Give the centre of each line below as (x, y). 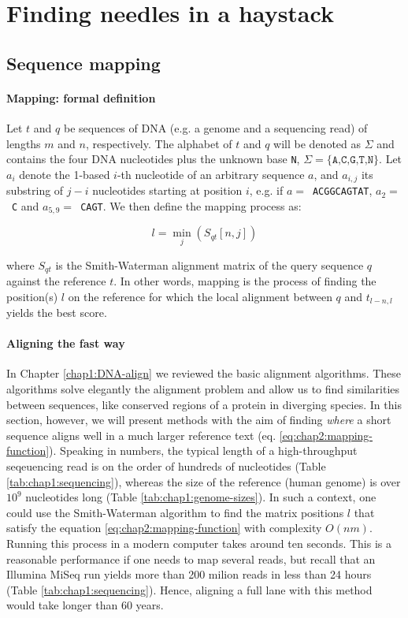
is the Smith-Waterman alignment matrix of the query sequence (210, 264)
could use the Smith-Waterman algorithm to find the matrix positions (175, 512)
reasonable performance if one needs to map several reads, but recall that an (191, 558)
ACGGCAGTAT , (342, 190)
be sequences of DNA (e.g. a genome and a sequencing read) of (215, 127)
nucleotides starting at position (167, 190)
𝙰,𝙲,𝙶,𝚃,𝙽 (353, 160)
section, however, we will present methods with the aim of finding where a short (199, 420)
